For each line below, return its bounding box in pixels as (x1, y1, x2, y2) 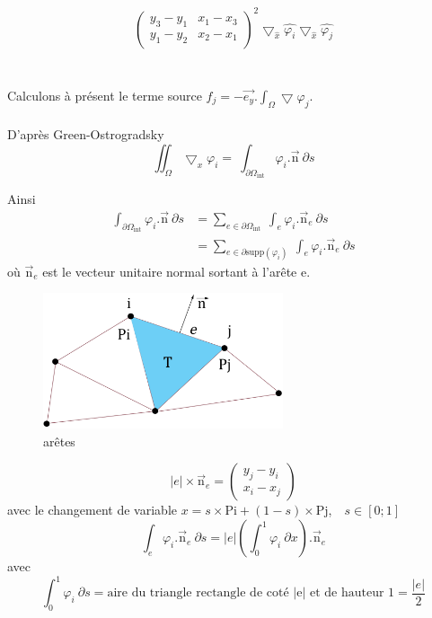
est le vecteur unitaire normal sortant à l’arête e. (42, 261, 311, 280)
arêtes (43, 431, 75, 450)
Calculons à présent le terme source (7, 85, 202, 104)
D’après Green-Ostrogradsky (7, 125, 164, 144)
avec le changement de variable (7, 500, 177, 519)
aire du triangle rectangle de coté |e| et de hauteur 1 (107, 587, 395, 600)
